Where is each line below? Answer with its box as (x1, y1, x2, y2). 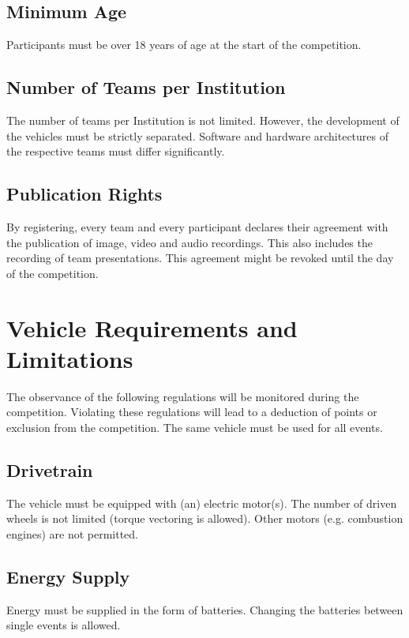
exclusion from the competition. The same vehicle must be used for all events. (6, 418, 383, 435)
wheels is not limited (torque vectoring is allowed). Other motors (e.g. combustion (6, 510, 403, 527)
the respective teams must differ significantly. (6, 143, 225, 159)
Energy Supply (6, 564, 130, 588)
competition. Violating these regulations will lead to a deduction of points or (6, 403, 377, 420)
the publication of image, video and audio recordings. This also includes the (6, 234, 373, 250)
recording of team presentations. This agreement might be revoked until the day (6, 250, 394, 266)
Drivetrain (6, 457, 93, 482)
